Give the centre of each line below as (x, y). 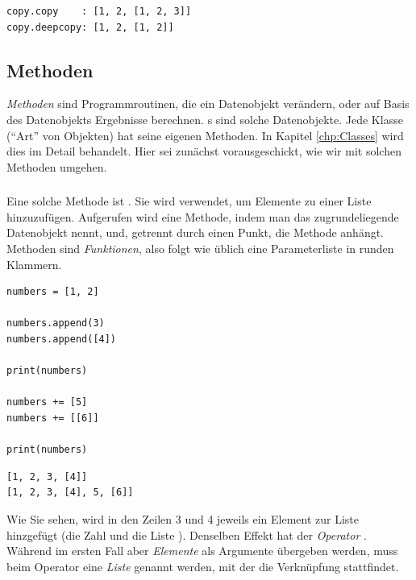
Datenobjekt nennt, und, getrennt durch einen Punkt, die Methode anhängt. (196, 232)
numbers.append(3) (56, 323)
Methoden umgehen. (57, 166)
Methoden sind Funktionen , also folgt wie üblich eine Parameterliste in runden (200, 249)
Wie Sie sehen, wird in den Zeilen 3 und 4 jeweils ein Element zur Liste (183, 518)
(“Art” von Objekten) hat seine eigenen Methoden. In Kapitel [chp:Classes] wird (205, 135)
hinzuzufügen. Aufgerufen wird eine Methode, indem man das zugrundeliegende (203, 216)
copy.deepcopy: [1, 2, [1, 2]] (90, 27)
